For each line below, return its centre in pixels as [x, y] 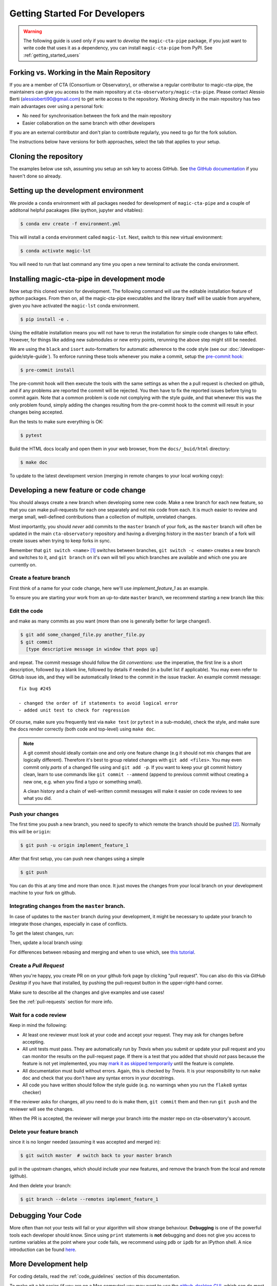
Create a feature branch [40, 578]
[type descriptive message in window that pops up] [92, 649]
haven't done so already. [36, 176]
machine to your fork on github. [43, 893]
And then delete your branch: [41, 1185]
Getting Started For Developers [77, 13]
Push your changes [34, 814]
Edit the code [26, 611]
